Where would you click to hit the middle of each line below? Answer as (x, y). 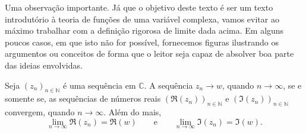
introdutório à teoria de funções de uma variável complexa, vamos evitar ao (142, 19)
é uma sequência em (100, 85)
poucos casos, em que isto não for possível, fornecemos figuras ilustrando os (142, 42)
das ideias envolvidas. (44, 65)
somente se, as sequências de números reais (83, 98)
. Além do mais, (133, 112)
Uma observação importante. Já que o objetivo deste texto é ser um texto (139, 7)
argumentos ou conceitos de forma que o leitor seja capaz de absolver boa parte (149, 53)
